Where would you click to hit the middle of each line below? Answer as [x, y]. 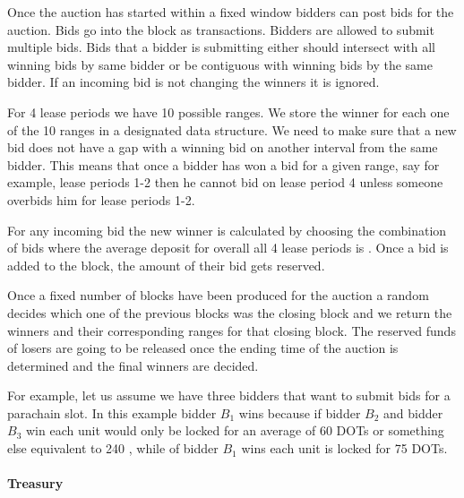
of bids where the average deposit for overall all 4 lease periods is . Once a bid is [228, 248]
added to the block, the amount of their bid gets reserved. [166, 265]
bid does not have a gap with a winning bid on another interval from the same [223, 147]
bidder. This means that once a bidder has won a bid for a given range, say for [223, 164]
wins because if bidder [300, 412]
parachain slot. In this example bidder [112, 412]
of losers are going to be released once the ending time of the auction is [203, 348]
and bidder [413, 412]
